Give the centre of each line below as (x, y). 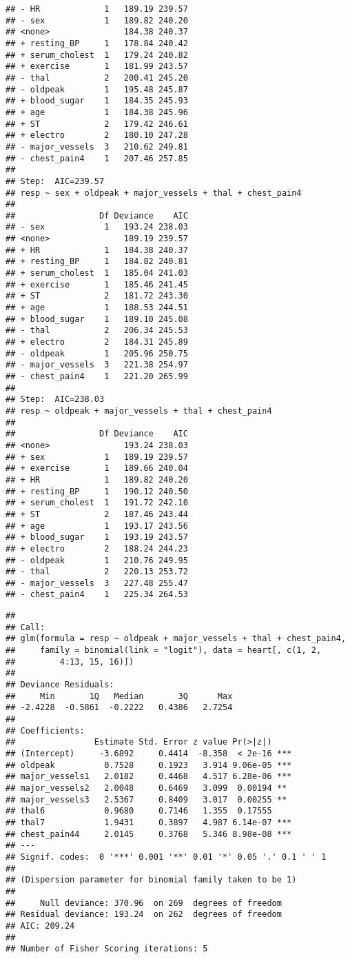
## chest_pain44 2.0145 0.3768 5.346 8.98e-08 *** (149, 834)
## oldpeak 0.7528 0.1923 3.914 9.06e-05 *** (149, 765)
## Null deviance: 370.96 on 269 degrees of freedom (144, 903)
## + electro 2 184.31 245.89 (97, 342)
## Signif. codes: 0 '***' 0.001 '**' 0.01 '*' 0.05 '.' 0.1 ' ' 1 (166, 857)
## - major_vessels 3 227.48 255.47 (97, 583)
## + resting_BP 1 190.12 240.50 (97, 491)
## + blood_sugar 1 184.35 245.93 (97, 101)
